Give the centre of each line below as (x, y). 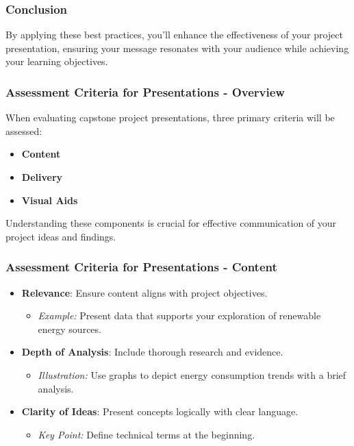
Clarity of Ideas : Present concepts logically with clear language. (160, 411)
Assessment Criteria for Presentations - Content (141, 267)
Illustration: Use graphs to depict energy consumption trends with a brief (192, 374)
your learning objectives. (57, 61)
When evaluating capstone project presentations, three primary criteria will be (170, 117)
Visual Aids (50, 200)
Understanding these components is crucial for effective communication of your (171, 223)
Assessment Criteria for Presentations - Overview (145, 91)
